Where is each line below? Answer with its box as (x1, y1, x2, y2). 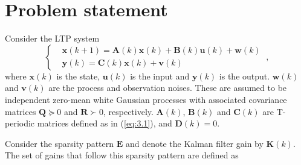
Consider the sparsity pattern (5, 137, 114, 149)
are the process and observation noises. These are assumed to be (48, 81, 287, 94)
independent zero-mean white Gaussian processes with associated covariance (5, 93, 287, 105)
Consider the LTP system (5, 32, 100, 45)
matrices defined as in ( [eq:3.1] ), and (37, 117, 172, 129)
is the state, (56, 69, 100, 82)
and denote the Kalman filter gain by (125, 137, 264, 149)
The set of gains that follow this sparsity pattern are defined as (5, 149, 239, 161)
